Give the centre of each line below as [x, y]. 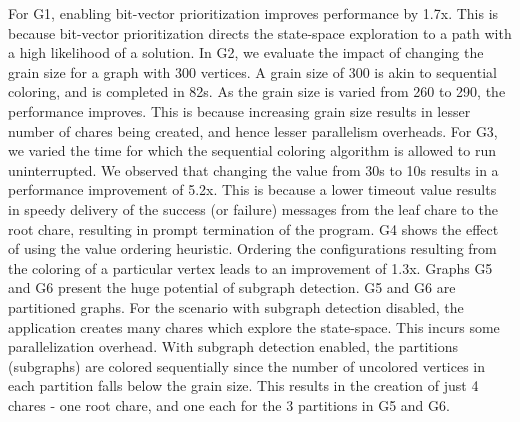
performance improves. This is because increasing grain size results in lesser [239, 110]
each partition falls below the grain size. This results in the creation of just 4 [243, 385]
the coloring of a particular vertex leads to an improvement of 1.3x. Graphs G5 [250, 267]
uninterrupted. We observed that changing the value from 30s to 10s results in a [253, 169]
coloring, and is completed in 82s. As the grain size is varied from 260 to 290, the [257, 91]
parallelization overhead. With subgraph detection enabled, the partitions [233, 346]
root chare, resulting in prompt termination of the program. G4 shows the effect [253, 228]
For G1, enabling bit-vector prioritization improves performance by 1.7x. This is [253, 13]
